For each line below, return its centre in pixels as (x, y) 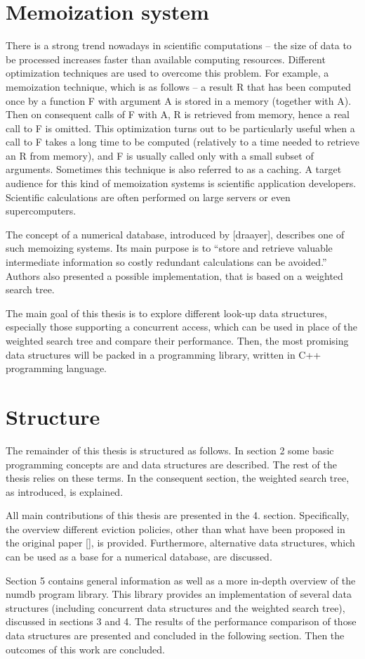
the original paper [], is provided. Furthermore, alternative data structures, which (180, 543)
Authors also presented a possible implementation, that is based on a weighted (174, 275)
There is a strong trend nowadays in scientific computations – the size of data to (179, 45)
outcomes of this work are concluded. (85, 649)
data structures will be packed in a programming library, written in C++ (164, 354)
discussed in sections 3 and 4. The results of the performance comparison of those (181, 621)
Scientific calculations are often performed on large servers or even (148, 197)
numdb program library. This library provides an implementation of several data (179, 594)
